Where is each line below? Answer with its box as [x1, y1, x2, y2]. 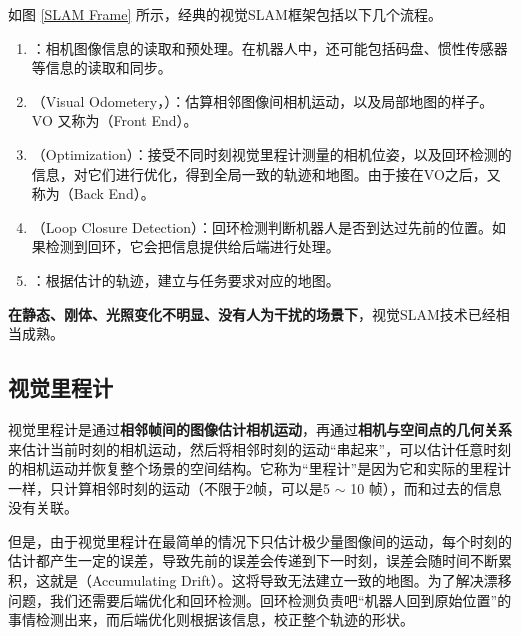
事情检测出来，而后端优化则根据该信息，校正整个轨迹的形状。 [8, 609, 414, 630]
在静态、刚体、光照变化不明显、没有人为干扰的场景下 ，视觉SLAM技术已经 [8, 303, 496, 324]
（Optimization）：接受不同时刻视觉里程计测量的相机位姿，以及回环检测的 [31, 143, 512, 164]
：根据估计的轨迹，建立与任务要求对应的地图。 [31, 269, 340, 290]
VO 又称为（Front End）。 [31, 110, 198, 131]
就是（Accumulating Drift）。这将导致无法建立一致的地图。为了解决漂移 [49, 570, 512, 591]
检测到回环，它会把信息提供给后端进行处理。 [45, 236, 340, 257]
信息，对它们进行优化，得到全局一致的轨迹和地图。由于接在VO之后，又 [31, 163, 501, 184]
